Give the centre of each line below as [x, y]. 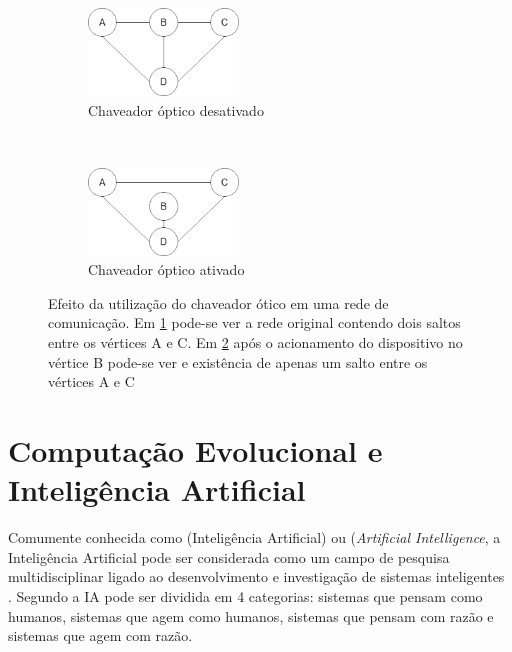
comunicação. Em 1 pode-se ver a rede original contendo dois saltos [254, 322]
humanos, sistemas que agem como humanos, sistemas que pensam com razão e [251, 615]
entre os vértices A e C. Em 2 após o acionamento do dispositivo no [255, 342]
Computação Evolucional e [195, 450]
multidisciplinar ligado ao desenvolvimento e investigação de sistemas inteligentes [256, 576]
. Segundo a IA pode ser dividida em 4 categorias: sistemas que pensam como [245, 595]
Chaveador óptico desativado [176, 109]
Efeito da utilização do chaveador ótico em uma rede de [218, 302]
